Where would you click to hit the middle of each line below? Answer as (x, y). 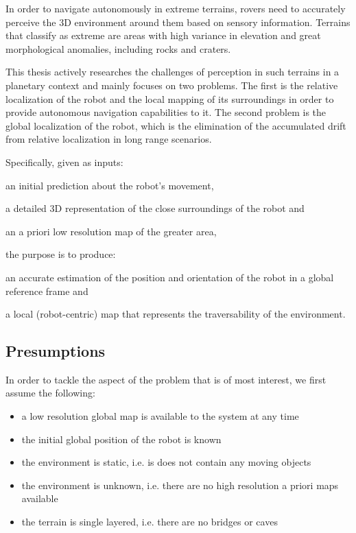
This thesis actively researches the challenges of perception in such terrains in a (173, 72)
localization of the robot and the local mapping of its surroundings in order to (170, 98)
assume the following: (50, 393)
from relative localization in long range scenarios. (109, 139)
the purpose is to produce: (61, 254)
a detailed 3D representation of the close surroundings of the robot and (155, 208)
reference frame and (47, 291)
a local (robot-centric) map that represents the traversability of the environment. (176, 314)
